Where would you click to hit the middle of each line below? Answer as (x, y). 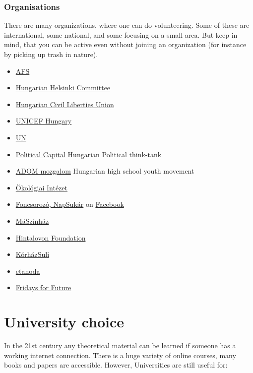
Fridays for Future (43, 287)
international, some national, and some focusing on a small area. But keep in (121, 34)
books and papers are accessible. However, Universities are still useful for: (116, 365)
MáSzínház (32, 220)
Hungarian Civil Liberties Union (65, 104)
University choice (64, 322)
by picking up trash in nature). (51, 54)
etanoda (28, 271)
